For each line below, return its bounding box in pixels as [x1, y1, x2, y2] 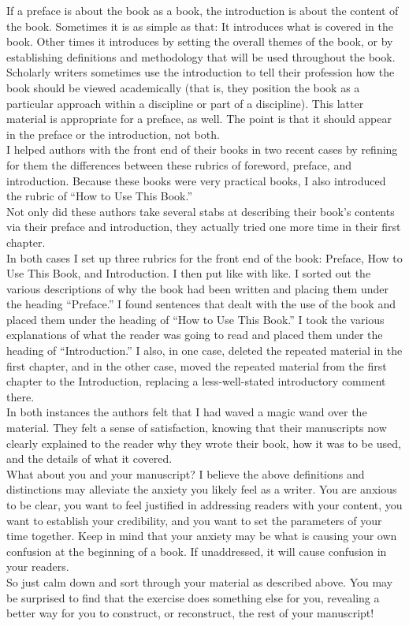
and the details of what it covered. [6, 450, 173, 467]
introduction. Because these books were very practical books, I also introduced [6, 172, 386, 188]
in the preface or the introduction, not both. [6, 125, 220, 142]
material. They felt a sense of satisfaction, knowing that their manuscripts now [6, 419, 387, 436]
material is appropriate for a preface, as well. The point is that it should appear [6, 110, 392, 127]
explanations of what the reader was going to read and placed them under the [6, 326, 383, 343]
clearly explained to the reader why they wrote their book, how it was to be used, [6, 434, 401, 451]
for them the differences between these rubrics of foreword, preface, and [6, 156, 351, 173]
